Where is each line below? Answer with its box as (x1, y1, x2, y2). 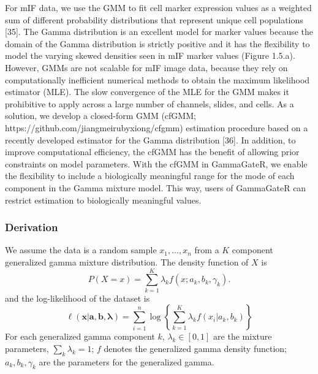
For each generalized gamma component (5, 330, 155, 343)
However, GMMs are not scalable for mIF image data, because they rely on (5, 61, 288, 74)
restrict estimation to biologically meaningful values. (5, 193, 202, 206)
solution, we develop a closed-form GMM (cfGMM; (5, 109, 196, 122)
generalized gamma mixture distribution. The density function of (5, 255, 249, 268)
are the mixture (213, 330, 272, 343)
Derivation (5, 219, 58, 235)
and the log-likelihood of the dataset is (5, 291, 150, 304)
